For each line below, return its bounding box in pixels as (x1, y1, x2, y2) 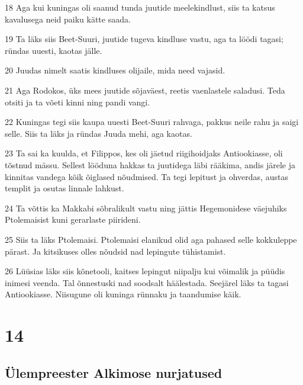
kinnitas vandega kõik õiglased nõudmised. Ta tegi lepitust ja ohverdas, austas (5, 170, 288, 182)
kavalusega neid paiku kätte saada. (5, 12, 131, 25)
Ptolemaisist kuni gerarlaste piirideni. (5, 213, 141, 226)
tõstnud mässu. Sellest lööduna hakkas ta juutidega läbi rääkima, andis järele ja (5, 158, 295, 171)
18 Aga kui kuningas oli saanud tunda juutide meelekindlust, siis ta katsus (5, 1, 275, 13)
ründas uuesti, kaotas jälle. (5, 44, 102, 56)
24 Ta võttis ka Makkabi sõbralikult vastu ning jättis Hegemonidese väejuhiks (5, 201, 287, 214)
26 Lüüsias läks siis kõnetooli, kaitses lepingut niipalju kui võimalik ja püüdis (5, 265, 285, 277)
